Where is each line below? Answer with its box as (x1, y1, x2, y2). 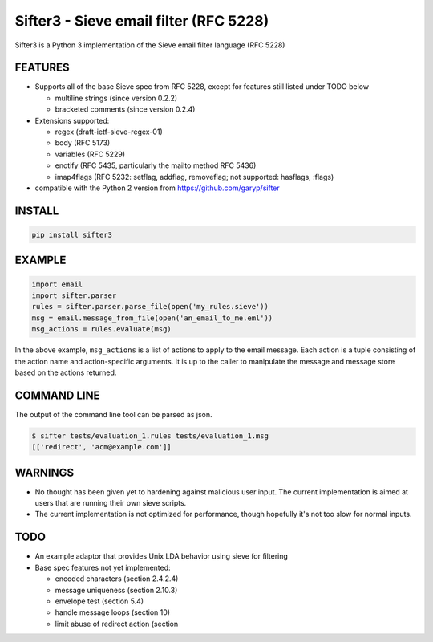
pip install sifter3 (31, 230, 112, 239)
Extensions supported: (34, 116, 110, 125)
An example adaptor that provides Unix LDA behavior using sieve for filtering (34, 551, 289, 561)
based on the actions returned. (14, 368, 117, 377)
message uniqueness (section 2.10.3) (55, 585, 178, 595)
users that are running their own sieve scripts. (34, 498, 187, 508)
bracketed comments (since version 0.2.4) (55, 104, 196, 114)
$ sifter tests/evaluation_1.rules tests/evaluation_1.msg (31, 431, 269, 441)
